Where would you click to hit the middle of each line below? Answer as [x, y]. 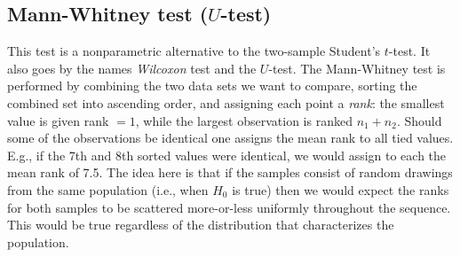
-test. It [409, 51]
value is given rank [58, 120]
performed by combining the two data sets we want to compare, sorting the [212, 86]
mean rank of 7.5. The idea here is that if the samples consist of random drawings [230, 172]
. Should [419, 120]
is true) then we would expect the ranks [341, 189]
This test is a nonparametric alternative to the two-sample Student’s [194, 51]
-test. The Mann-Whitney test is [357, 68]
